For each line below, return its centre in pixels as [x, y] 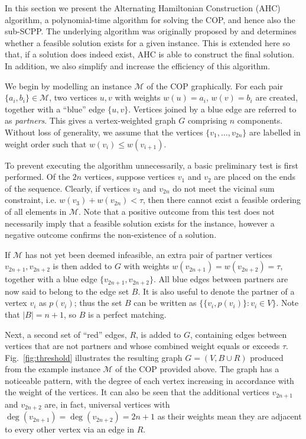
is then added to [82, 266]
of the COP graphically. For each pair [215, 85]
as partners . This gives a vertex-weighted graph [90, 120]
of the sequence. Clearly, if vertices [68, 188]
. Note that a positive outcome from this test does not [177, 211]
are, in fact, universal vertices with [107, 404]
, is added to [159, 334]
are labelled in [275, 132]
